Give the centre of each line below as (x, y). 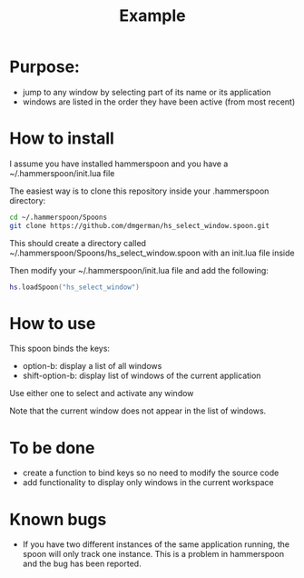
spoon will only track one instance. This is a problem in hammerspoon (153, 554)
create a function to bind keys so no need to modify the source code (151, 473)
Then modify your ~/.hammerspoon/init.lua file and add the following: (139, 270)
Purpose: (44, 67)
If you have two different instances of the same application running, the (156, 544)
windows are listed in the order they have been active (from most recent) (159, 102)
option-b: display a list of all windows (92, 366)
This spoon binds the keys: (60, 349)
